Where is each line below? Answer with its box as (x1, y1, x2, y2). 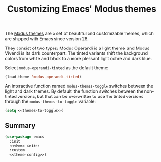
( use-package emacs (5, 134, 45, 139)
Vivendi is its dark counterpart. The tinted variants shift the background (5, 50, 148, 56)
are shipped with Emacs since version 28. (5, 36, 89, 42)
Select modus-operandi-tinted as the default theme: (5, 65, 108, 71)
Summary (5, 121, 36, 130)
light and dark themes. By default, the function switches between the (5, 88, 143, 94)
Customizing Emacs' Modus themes (7, 3, 157, 15)
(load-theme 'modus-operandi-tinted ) (5, 74, 82, 80)
